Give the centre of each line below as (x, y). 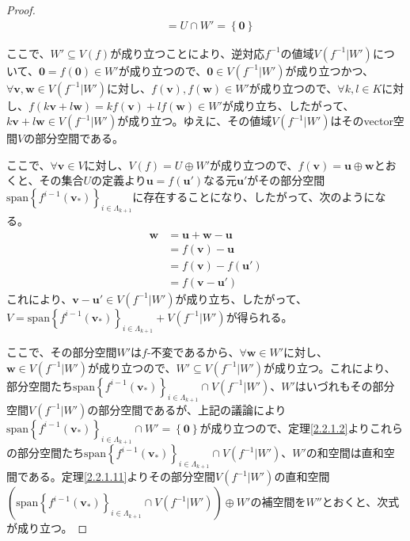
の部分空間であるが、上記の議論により (187, 409)
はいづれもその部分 (345, 385)
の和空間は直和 (345, 453)
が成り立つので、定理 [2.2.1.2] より (285, 427)
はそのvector (362, 121)
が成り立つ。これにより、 (330, 367)
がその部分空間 (286, 180)
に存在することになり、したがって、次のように (254, 196)
